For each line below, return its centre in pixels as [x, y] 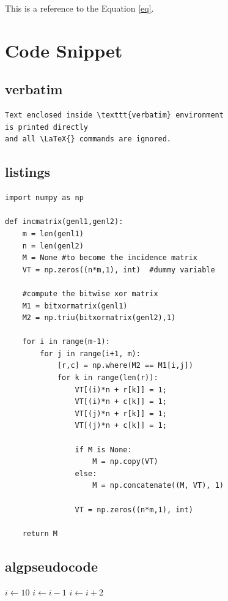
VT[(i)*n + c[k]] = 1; [121, 402]
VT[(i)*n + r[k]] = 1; [121, 390]
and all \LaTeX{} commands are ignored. [88, 139]
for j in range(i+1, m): [90, 353]
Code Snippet [64, 50]
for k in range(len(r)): [108, 378]
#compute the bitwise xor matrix [90, 293]
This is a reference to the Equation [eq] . [79, 8]
